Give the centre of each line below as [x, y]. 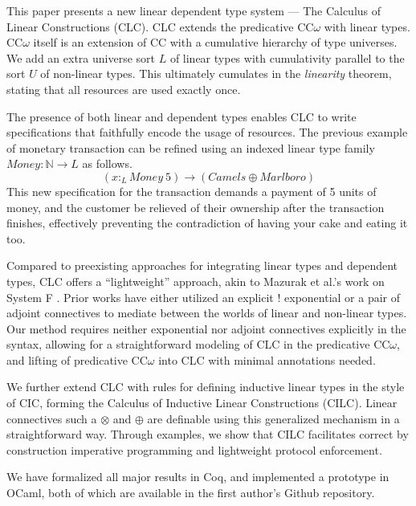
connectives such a [52, 418]
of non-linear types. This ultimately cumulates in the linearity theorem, [216, 73]
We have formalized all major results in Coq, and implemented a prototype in [198, 477]
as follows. [107, 163]
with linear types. [367, 26]
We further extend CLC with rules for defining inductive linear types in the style [206, 387]
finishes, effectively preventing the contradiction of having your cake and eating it [207, 223]
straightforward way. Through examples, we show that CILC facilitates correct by [208, 434]
